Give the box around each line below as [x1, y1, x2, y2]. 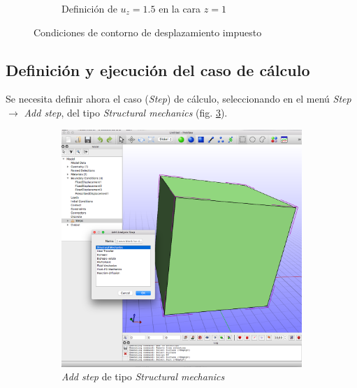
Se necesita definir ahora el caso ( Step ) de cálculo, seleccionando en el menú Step [6, 91, 351, 106]
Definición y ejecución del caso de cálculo [6, 59, 310, 80]
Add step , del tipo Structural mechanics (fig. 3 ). [24, 105, 228, 119]
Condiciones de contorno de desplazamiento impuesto [34, 24, 262, 39]
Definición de [61, 1, 117, 15]
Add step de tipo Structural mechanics [61, 369, 225, 384]
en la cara [159, 1, 201, 15]
